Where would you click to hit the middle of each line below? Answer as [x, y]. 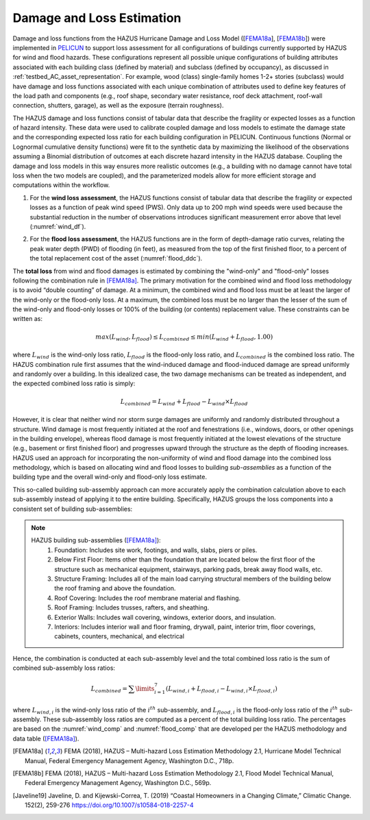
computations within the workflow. [61, 185]
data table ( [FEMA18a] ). [46, 738]
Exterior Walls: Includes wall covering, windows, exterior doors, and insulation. [165, 617]
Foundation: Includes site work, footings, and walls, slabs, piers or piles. [156, 550]
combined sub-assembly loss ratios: [64, 668]
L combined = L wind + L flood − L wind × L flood [184, 402]
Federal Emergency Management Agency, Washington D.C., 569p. [118, 783]
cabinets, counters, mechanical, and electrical [120, 636]
